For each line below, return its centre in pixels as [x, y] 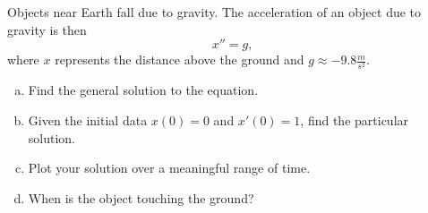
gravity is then [47, 29]
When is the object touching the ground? [141, 197]
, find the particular [355, 119]
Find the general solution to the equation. [143, 90]
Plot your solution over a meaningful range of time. [169, 168]
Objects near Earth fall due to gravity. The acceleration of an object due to [214, 12]
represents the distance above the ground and [180, 60]
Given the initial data [88, 119]
